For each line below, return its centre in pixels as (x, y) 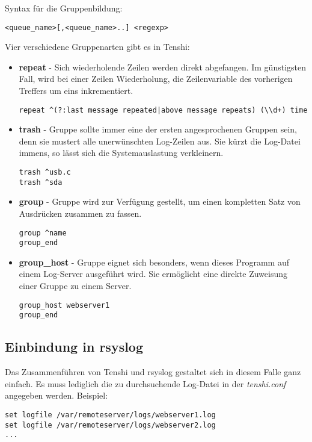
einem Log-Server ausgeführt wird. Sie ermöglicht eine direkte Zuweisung (153, 274)
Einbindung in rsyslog (74, 347)
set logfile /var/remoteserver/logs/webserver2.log (110, 425)
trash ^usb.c (45, 173)
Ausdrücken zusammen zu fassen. (80, 213)
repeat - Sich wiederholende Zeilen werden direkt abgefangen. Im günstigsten (162, 67)
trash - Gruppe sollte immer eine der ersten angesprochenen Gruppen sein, (158, 129)
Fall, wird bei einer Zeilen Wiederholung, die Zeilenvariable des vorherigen (156, 79)
